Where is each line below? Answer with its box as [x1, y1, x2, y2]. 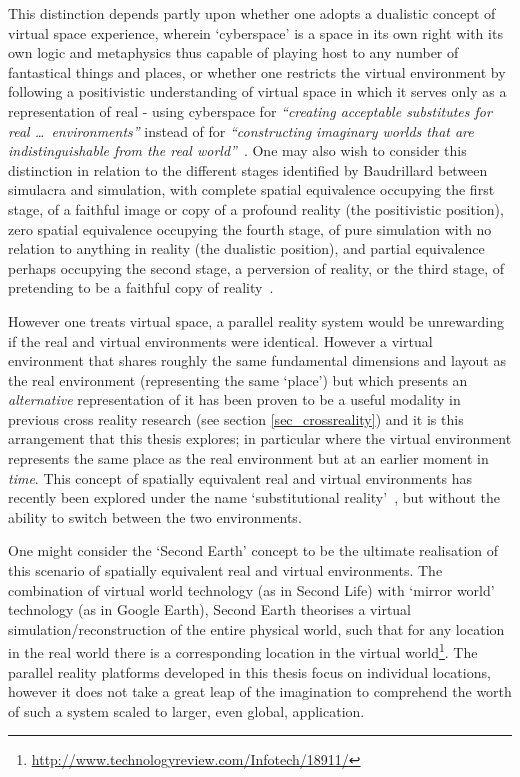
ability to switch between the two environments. [8, 506, 302, 527]
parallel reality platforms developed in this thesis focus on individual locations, [8, 661, 491, 682]
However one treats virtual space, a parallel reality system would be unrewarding [8, 310, 505, 331]
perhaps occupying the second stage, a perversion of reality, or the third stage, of [8, 257, 505, 278]
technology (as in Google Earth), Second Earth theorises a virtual [8, 599, 412, 620]
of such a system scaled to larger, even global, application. [8, 700, 365, 721]
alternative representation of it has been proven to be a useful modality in [8, 389, 461, 410]
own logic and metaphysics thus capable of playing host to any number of [8, 42, 459, 63]
